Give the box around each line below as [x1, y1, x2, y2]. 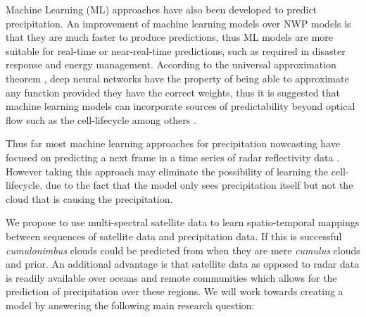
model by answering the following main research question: [6, 297, 255, 312]
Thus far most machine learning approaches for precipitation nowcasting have [6, 136, 340, 151]
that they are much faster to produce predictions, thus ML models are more [6, 30, 334, 44]
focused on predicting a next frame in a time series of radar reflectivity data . [6, 149, 340, 164]
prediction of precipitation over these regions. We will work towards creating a [6, 284, 343, 299]
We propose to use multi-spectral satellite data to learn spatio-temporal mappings [6, 215, 360, 230]
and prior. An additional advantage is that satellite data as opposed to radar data [6, 256, 360, 271]
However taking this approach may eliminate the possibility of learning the [6, 163, 329, 178]
